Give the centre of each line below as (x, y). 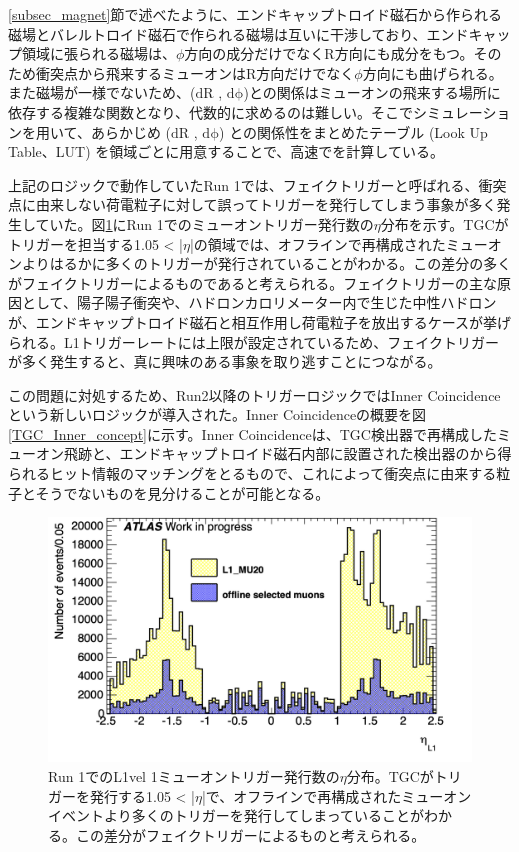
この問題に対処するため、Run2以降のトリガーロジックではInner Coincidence (254, 394)
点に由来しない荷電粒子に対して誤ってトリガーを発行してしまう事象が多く (252, 204)
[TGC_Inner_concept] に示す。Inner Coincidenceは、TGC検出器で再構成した (252, 433)
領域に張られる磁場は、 (98, 53)
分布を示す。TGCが (444, 223)
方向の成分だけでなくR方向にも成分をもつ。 (329, 53)
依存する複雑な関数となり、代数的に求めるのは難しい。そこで (211, 111)
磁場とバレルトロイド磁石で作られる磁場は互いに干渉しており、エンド (238, 33)
